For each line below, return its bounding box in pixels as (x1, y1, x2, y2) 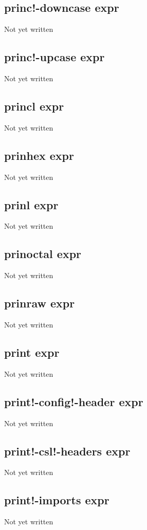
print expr (4, 344, 60, 360)
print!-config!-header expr (4, 393, 143, 409)
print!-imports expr (4, 492, 109, 508)
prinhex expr (4, 147, 74, 163)
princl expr (4, 98, 64, 114)
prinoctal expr (4, 246, 82, 262)
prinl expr (4, 196, 59, 212)
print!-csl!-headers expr (4, 443, 131, 459)
